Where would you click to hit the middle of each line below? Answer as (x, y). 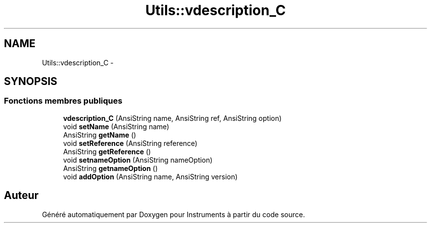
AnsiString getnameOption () (110, 168)
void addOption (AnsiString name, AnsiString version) (150, 176)
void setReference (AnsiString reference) (130, 143)
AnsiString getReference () (107, 151)
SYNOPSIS (31, 82)
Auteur (21, 196)
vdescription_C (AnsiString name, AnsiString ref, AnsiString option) (172, 118)
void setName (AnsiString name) (116, 126)
